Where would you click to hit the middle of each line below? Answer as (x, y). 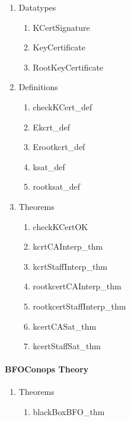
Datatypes (37, 7)
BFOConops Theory (47, 369)
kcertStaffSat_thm (67, 346)
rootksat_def (57, 186)
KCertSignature (61, 27)
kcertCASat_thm (65, 326)
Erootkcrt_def (59, 147)
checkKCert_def (63, 106)
